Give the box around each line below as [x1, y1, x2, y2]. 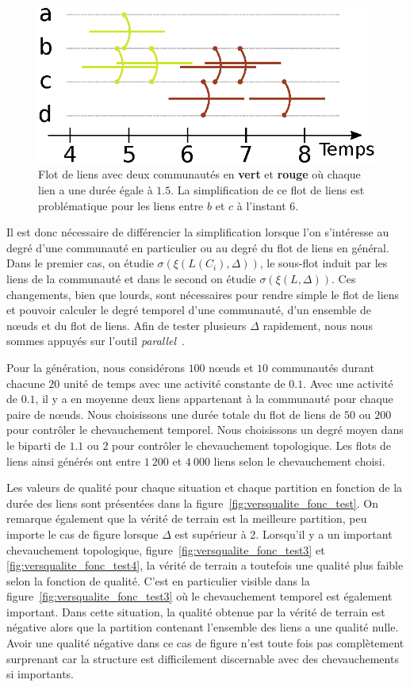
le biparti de [6, 436, 66, 453]
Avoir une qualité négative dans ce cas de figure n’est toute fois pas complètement [6, 635, 404, 651]
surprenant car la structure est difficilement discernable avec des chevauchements [6, 650, 399, 666]
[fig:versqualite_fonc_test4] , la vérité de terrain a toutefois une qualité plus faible [6, 557, 404, 574]
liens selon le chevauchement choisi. [213, 452, 385, 469]
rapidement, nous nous [262, 317, 373, 333]
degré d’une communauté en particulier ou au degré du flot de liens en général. [6, 239, 389, 255]
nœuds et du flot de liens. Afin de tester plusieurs [6, 317, 247, 333]
